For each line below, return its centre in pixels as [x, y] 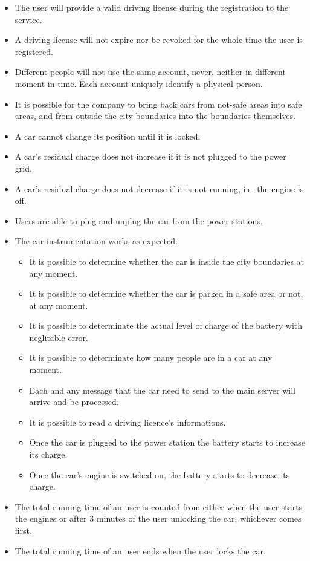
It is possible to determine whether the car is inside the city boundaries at [167, 261]
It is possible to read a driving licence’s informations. [128, 422]
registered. [34, 51]
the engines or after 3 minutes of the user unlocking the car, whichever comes [158, 518]
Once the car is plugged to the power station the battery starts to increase [167, 442]
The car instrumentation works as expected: [96, 241]
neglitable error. [59, 337]
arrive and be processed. [74, 402]
